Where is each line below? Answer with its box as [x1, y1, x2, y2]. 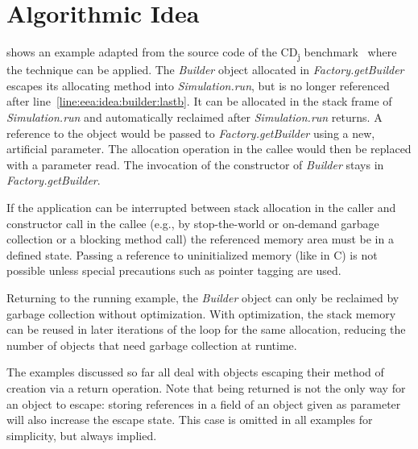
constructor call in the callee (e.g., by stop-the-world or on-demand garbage [6, 214, 379, 231]
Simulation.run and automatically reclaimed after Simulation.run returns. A [6, 109, 383, 126]
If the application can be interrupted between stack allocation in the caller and [6, 199, 396, 215]
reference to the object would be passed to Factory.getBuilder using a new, [6, 124, 375, 141]
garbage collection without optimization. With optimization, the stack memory [6, 305, 396, 322]
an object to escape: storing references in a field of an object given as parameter [6, 395, 401, 412]
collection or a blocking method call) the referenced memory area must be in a [6, 231, 394, 247]
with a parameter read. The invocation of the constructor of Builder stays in [6, 156, 384, 173]
